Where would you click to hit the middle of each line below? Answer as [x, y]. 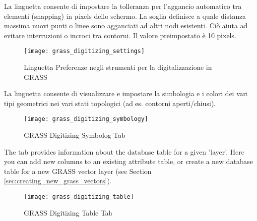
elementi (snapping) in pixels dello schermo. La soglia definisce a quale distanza [125, 16]
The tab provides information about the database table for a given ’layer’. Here [124, 151]
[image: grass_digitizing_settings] [84, 51]
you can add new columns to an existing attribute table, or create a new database [128, 161]
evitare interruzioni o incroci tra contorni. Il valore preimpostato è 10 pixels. [120, 35]
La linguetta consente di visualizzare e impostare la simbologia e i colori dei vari [126, 93]
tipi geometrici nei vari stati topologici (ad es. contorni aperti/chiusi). [110, 103]
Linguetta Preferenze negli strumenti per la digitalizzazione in [118, 67]
